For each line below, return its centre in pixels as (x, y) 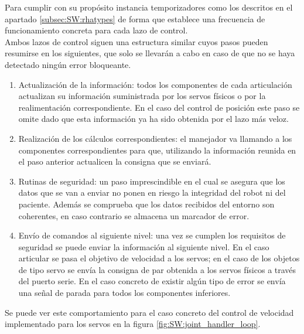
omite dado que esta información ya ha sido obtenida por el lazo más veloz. (153, 119)
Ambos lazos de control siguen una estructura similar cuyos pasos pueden (136, 41)
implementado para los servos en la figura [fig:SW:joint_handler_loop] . (133, 324)
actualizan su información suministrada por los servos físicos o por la (142, 96)
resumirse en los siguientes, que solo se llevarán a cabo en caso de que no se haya (150, 53)
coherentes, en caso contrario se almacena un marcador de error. (134, 215)
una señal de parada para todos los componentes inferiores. (124, 293)
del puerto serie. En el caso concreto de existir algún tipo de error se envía (152, 281)
